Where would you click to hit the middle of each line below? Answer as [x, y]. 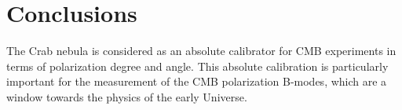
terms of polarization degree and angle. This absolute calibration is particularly [197, 66]
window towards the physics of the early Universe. [127, 96]
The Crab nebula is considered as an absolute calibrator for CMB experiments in [201, 51]
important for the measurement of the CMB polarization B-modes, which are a [197, 81]
